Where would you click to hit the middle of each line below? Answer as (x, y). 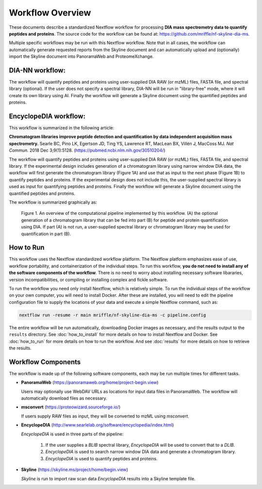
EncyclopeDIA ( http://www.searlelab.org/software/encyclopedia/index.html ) (98, 425)
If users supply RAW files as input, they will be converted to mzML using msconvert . (105, 416)
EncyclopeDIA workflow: (47, 116)
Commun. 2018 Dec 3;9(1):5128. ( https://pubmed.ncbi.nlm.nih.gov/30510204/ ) (87, 150)
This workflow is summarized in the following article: (61, 128)
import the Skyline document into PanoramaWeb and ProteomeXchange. (81, 56)
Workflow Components (45, 362)
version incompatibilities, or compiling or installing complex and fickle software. (89, 279)
